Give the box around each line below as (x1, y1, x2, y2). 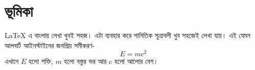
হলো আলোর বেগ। (114, 56, 158, 66)
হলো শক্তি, (28, 56, 53, 66)
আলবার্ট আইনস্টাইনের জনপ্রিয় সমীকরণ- (5, 40, 95, 50)
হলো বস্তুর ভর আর (64, 56, 107, 66)
